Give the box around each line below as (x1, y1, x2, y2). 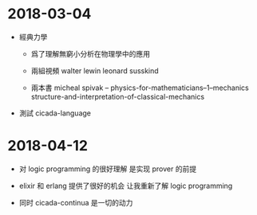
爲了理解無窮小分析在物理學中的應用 (30, 49, 151, 58)
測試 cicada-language (18, 108, 91, 118)
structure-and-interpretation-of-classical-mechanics (30, 92, 205, 101)
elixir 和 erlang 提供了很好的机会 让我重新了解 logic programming (18, 181, 233, 190)
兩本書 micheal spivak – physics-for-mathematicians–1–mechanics (30, 83, 249, 92)
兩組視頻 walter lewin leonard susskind (30, 65, 159, 76)
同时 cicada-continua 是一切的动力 (18, 197, 133, 207)
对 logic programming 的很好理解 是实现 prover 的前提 (18, 164, 197, 174)
